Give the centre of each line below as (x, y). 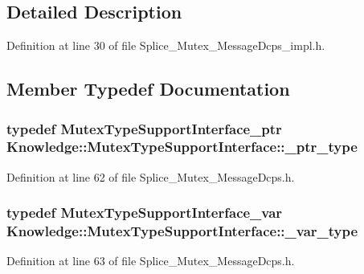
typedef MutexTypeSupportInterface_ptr (144, 128)
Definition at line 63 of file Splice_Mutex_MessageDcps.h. (151, 261)
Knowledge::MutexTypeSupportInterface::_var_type (182, 231)
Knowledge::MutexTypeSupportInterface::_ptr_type (182, 147)
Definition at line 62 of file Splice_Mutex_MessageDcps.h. (151, 176)
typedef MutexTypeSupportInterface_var (145, 213)
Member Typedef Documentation (148, 89)
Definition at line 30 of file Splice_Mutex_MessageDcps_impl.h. (166, 45)
